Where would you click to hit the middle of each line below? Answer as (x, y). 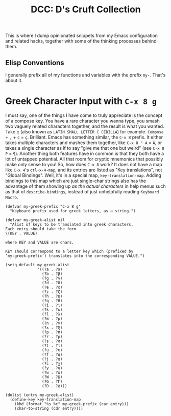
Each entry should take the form (41, 229)
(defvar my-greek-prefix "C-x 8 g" (43, 206)
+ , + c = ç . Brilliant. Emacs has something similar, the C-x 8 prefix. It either (84, 137)
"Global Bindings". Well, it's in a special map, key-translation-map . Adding (83, 175)
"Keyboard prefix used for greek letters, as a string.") (73, 211)
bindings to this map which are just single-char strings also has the (76, 181)
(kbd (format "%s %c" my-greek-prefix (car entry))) (72, 404)
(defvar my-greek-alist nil (35, 220)
